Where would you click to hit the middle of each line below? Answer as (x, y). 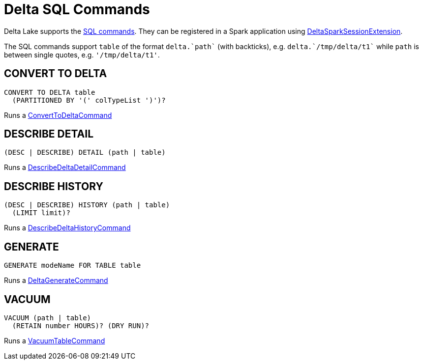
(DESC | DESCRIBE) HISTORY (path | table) (87, 205)
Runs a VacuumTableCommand (55, 340)
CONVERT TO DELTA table (50, 92)
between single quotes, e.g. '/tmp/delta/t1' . (82, 55)
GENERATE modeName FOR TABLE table (73, 266)
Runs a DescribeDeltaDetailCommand (65, 168)
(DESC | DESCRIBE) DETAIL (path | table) (85, 153)
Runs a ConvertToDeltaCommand (58, 115)
